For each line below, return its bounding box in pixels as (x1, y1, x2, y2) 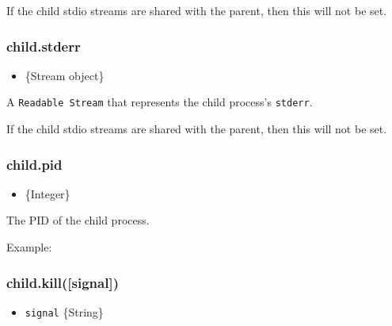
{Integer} (25, 185, 70, 201)
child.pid (6, 154, 63, 174)
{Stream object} (25, 67, 105, 83)
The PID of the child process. (6, 212, 150, 228)
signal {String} (25, 303, 104, 320)
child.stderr (6, 36, 81, 56)
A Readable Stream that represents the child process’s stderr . (6, 94, 313, 110)
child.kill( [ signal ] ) (6, 272, 119, 292)
